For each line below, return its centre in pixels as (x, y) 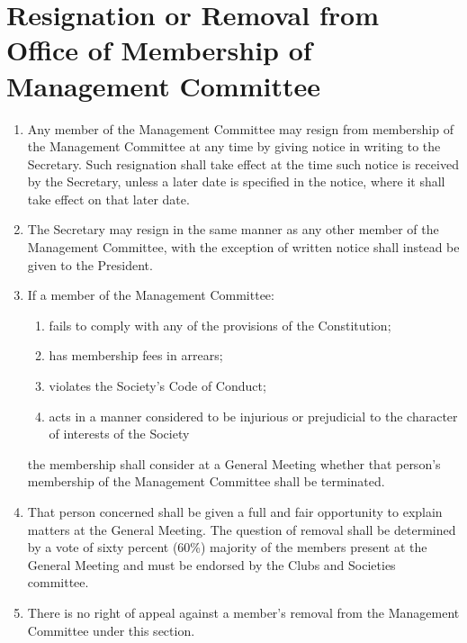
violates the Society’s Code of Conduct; (157, 386)
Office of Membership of (159, 50)
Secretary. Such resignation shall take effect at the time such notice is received (243, 163)
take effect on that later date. (108, 199)
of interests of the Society (119, 434)
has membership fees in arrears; (136, 355)
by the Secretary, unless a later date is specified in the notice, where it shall (236, 181)
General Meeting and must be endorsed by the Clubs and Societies (211, 564)
